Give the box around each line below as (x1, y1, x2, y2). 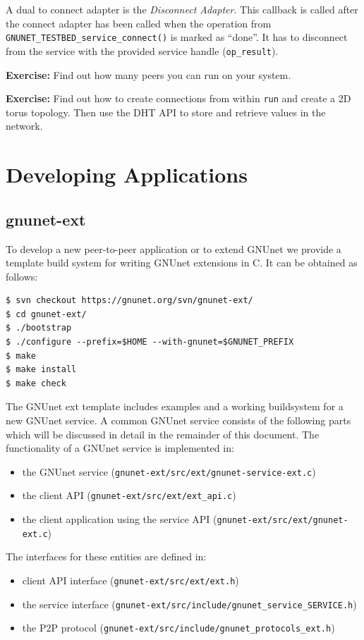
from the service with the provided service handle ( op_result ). (6, 43, 279, 58)
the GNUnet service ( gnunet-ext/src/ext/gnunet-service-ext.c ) (22, 464, 316, 479)
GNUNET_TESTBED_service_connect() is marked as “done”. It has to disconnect (6, 30, 348, 44)
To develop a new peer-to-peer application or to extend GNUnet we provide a (6, 241, 341, 256)
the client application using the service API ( (22, 512, 217, 527)
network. (6, 118, 43, 133)
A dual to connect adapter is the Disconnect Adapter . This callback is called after (6, 2, 358, 16)
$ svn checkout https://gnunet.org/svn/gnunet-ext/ (6, 295, 253, 306)
